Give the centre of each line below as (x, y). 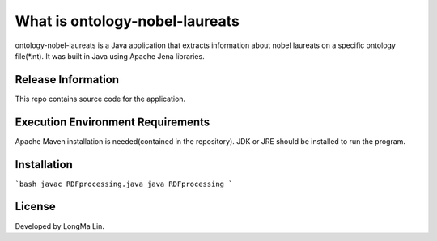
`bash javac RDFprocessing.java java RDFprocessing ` (124, 184)
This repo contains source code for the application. (100, 99)
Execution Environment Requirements (112, 122)
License (35, 207)
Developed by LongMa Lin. (60, 226)
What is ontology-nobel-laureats (127, 21)
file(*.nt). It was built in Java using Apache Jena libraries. (110, 56)
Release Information (67, 80)
